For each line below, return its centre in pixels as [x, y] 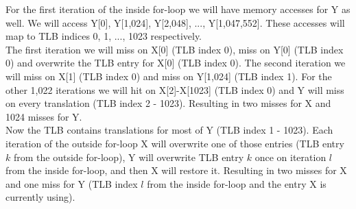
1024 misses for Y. [44, 116]
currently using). [40, 197]
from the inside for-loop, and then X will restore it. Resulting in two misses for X [176, 170]
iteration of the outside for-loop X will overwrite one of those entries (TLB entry [175, 143]
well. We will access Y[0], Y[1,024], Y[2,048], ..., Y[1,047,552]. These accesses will [175, 22]
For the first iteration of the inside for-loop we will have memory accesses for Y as [178, 9]
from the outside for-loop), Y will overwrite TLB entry [129, 157]
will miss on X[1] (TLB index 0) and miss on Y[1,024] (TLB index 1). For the [169, 76]
